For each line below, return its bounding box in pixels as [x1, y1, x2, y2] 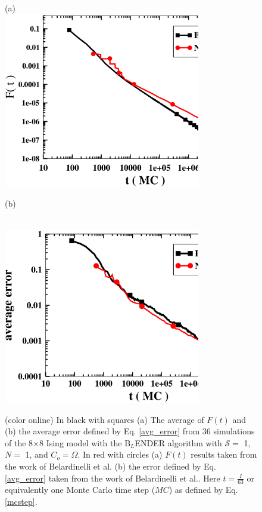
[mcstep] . [5, 495, 38, 507]
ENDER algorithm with [135, 436, 222, 449]
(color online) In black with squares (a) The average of [5, 413, 204, 425]
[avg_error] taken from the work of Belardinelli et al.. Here [5, 471, 220, 484]
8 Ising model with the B [39, 436, 131, 449]
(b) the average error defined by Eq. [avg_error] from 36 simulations [5, 425, 255, 437]
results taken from [191, 448, 257, 461]
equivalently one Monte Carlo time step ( [5, 483, 155, 496]
